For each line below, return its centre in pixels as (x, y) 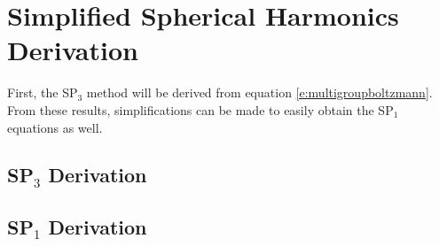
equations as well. (55, 127)
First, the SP (43, 92)
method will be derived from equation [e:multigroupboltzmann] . (259, 92)
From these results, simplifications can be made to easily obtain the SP (200, 109)
